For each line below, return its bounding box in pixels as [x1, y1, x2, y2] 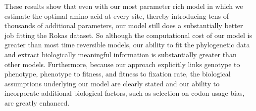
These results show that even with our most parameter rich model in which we [4, 1, 243, 11]
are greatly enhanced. [4, 97, 70, 108]
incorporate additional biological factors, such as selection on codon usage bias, [4, 88, 245, 98]
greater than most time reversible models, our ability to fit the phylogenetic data [4, 39, 250, 50]
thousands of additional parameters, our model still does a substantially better [4, 20, 243, 31]
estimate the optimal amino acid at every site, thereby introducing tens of [4, 10, 229, 21]
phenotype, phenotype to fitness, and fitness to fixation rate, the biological [4, 69, 231, 79]
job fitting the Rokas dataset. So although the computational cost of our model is [4, 30, 252, 40]
